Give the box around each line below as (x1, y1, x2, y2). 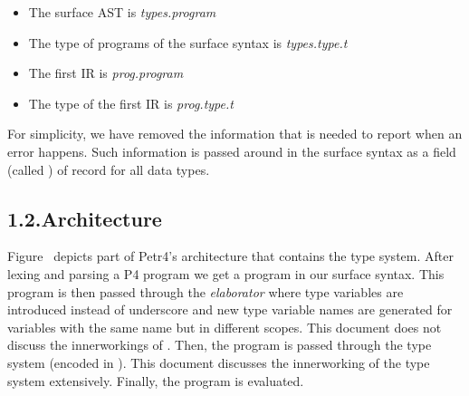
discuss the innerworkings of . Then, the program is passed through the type (7, 335, 432, 354)
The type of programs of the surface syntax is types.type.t (28, 33, 348, 52)
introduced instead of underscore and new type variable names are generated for (7, 300, 453, 319)
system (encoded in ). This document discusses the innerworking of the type (7, 353, 430, 372)
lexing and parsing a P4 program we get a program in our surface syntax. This (7, 264, 445, 283)
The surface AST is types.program (28, 3, 216, 21)
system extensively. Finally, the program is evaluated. (7, 371, 304, 390)
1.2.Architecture (7, 204, 162, 232)
